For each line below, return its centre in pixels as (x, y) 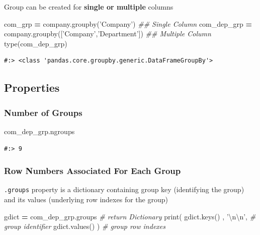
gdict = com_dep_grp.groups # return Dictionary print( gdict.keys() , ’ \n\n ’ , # (130, 216)
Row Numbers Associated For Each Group (93, 171)
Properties (32, 87)
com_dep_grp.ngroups (39, 131)
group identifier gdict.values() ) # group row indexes (85, 226)
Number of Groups (43, 112)
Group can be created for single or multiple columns (89, 7)
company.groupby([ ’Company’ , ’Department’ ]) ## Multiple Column (108, 34)
